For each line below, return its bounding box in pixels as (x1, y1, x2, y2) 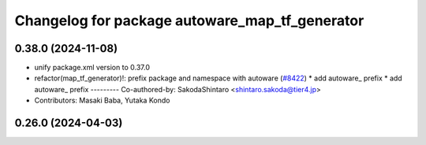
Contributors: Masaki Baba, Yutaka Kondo (34, 95, 170, 106)
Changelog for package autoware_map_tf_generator (14, 12, 364, 29)
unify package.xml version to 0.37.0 (34, 63, 150, 72)
